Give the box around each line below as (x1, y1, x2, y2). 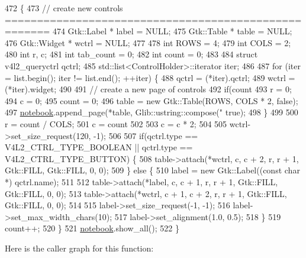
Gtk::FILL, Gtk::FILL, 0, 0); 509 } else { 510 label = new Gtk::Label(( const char (5, 164, 300, 176)
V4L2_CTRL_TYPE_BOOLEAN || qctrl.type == (5, 141, 193, 153)
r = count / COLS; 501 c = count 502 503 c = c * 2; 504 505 (5, 117, 227, 130)
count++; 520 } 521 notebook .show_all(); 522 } (5, 222, 179, 234)
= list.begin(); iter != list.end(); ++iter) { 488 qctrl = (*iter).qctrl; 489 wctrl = (5, 71, 295, 83)
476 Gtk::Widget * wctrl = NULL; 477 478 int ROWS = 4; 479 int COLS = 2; (5, 36, 291, 49)
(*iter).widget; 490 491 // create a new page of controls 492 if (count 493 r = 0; (5, 83, 292, 95)
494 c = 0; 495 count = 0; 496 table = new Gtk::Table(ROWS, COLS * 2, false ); (5, 94, 298, 107)
